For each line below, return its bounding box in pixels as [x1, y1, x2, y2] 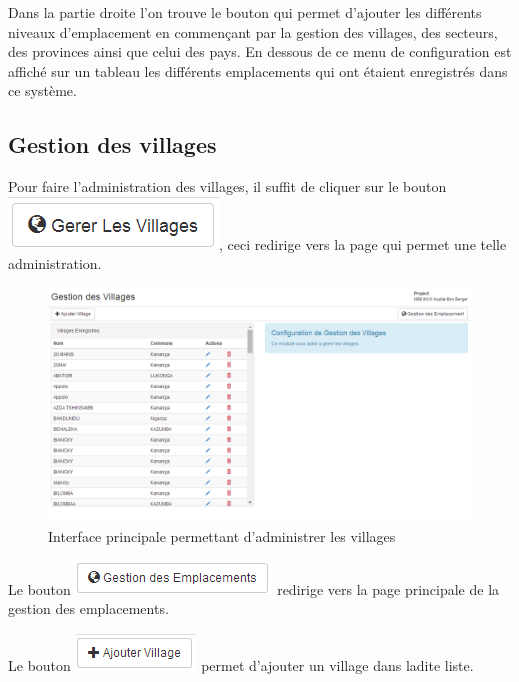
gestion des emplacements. [8, 598, 169, 619]
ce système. [8, 80, 77, 101]
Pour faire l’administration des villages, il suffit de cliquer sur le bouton [8, 176, 447, 197]
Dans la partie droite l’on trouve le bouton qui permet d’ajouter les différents [8, 2, 482, 22]
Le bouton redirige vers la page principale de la [8, 578, 500, 599]
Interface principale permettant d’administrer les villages [48, 525, 396, 546]
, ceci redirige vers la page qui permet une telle [219, 233, 507, 254]
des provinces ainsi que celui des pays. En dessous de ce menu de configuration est [8, 41, 512, 62]
